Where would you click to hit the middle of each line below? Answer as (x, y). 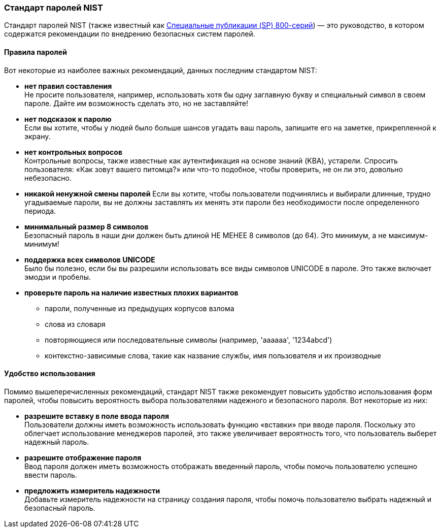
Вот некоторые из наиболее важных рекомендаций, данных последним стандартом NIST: (161, 70)
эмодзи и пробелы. (58, 277)
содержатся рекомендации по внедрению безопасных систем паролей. (130, 34)
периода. (40, 211)
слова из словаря (75, 324)
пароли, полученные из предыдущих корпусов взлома (140, 308)
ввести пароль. (51, 475)
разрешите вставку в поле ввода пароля (97, 416)
